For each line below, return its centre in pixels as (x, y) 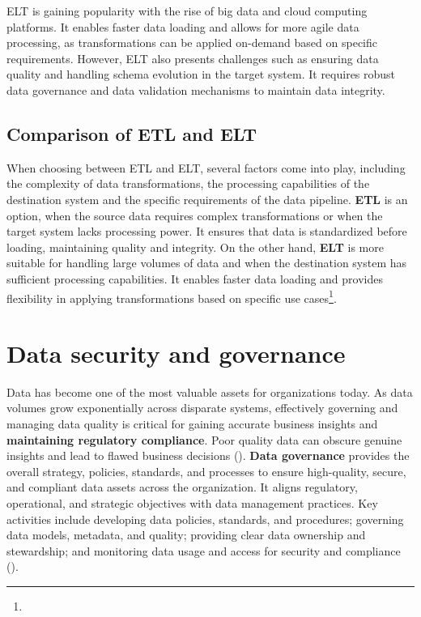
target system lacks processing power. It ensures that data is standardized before (207, 231)
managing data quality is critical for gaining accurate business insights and (192, 424)
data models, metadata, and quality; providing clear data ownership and (186, 535)
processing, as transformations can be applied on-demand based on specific (192, 43)
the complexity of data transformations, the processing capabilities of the (188, 183)
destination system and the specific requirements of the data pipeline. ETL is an (207, 199)
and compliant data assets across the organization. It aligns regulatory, (182, 487)
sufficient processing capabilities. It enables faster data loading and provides (195, 278)
